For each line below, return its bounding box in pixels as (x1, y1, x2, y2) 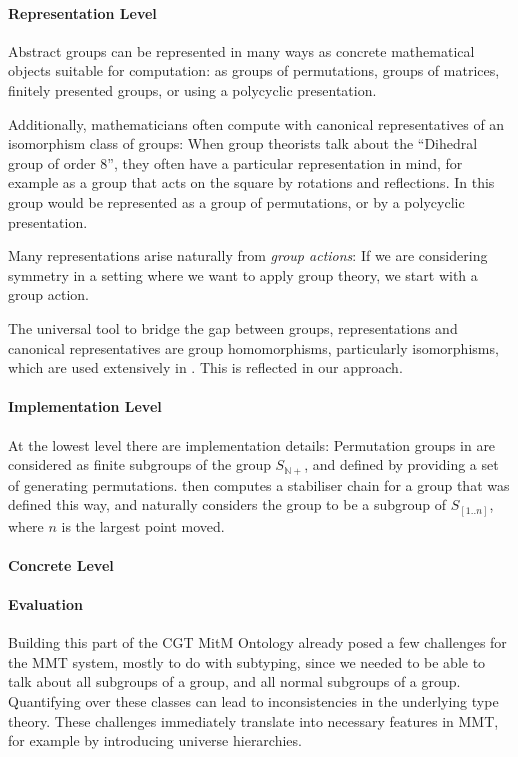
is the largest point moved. (61, 515, 225, 536)
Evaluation (8, 594, 83, 615)
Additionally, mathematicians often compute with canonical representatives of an (8, 113, 505, 134)
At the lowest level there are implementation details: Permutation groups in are (8, 434, 496, 455)
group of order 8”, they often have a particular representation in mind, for (8, 152, 463, 173)
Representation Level (8, 2, 157, 23)
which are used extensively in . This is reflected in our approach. (8, 357, 403, 378)
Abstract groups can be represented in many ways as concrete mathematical (8, 40, 475, 61)
